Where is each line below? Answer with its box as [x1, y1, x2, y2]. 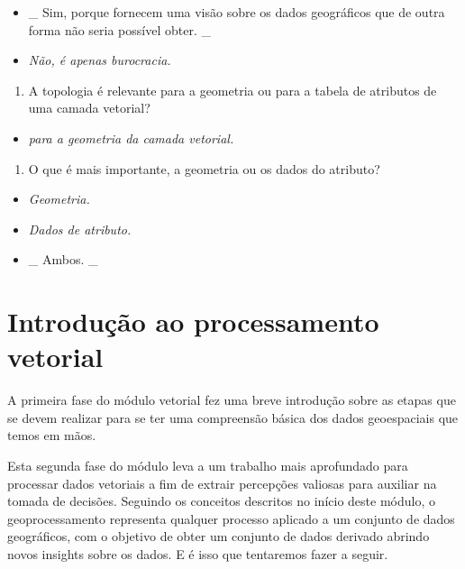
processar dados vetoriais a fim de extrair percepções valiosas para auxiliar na [7, 473, 437, 492]
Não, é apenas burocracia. [28, 50, 171, 69]
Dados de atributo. [28, 219, 132, 238]
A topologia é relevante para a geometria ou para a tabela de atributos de [28, 80, 437, 99]
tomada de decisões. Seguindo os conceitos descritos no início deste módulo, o [7, 491, 435, 510]
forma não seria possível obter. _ [28, 20, 211, 39]
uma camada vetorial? [28, 98, 150, 117]
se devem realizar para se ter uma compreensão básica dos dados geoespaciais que [7, 408, 459, 427]
